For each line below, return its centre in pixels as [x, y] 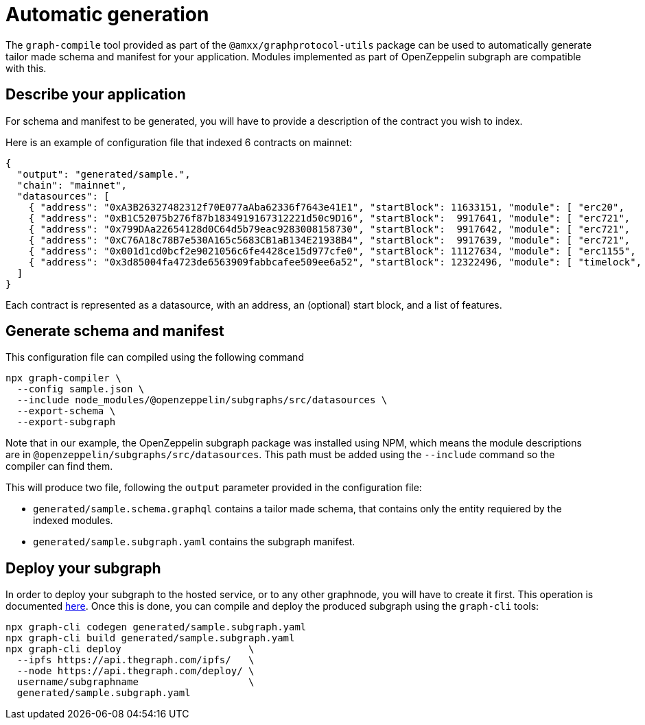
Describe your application [96, 95]
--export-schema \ [66, 411]
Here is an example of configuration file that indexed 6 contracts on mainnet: [179, 142]
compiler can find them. [59, 466]
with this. [26, 68]
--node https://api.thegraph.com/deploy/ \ [136, 671]
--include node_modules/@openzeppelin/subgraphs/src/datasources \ [202, 400]
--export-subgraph [66, 422]
